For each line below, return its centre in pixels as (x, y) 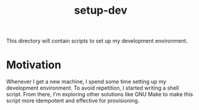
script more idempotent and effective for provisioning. (73, 101)
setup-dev (101, 10)
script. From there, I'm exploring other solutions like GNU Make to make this (100, 94)
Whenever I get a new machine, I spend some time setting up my (86, 82)
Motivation (34, 65)
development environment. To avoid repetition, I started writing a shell (93, 88)
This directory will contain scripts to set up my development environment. (97, 41)
